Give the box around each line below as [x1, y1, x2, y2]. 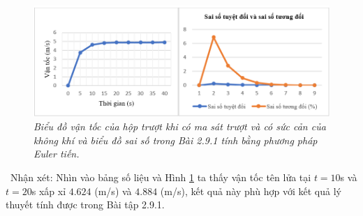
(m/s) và [94, 183, 132, 198]
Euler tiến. [34, 146, 80, 161]
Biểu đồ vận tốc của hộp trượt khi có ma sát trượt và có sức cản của [34, 119, 326, 134]
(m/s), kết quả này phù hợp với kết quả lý [160, 183, 341, 198]
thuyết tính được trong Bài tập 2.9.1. [6, 197, 165, 212]
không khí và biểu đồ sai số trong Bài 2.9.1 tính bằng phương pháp [34, 132, 318, 147]
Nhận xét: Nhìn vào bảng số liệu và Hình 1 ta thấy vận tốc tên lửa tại [10, 170, 311, 185]
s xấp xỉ [31, 183, 66, 198]
